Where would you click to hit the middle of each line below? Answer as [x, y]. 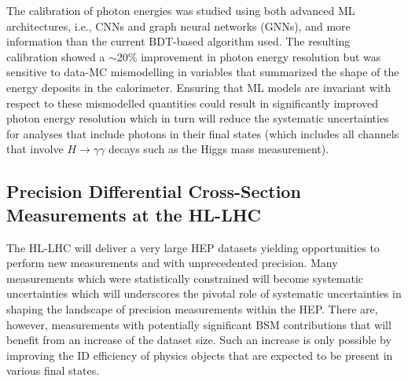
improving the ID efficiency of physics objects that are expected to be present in [200, 355]
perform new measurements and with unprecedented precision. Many [172, 263]
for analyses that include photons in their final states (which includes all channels [203, 133]
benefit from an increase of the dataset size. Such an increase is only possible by [199, 340]
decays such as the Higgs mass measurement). [219, 149]
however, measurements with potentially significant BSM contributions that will [199, 324]
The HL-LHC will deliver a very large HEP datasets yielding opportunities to [193, 247]
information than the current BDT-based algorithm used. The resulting [178, 41]
